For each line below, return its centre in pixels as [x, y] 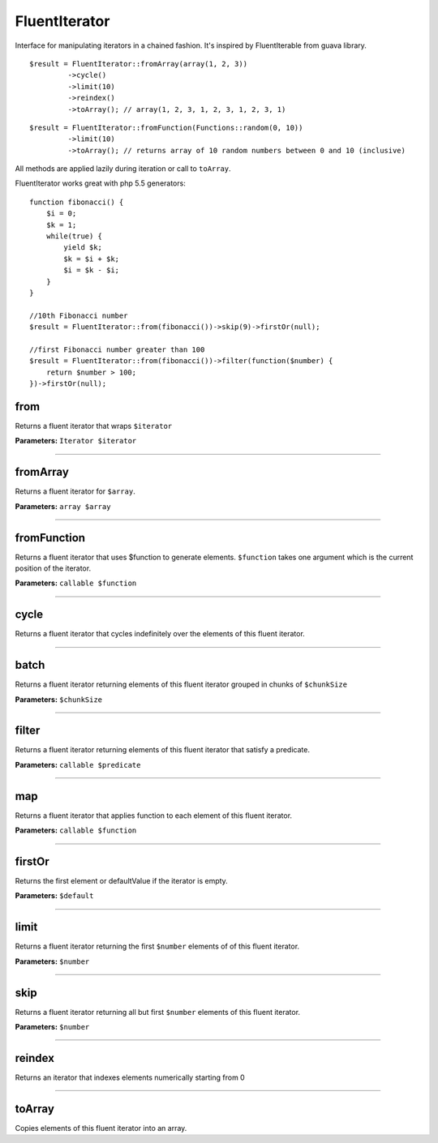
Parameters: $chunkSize [59, 699]
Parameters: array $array [63, 506]
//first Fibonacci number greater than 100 [117, 349]
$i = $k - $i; [92, 270]
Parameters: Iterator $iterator [76, 441]
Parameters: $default [54, 896]
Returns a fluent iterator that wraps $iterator [94, 426]
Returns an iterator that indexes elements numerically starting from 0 [130, 1077]
